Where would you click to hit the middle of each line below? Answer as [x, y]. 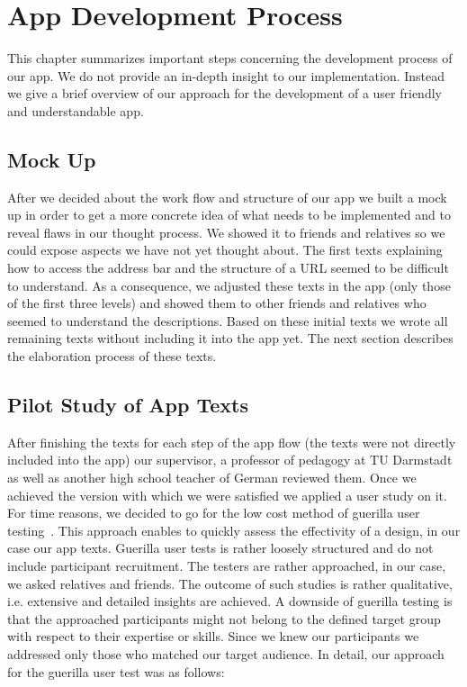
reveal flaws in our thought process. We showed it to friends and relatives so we [226, 232]
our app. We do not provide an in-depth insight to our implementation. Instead [226, 75]
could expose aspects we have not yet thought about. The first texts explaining [225, 250]
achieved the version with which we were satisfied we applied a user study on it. [227, 495]
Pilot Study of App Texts [128, 405]
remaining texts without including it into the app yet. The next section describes [230, 338]
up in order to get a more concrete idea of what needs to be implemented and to [229, 215]
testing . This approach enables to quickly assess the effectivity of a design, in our [234, 530]
